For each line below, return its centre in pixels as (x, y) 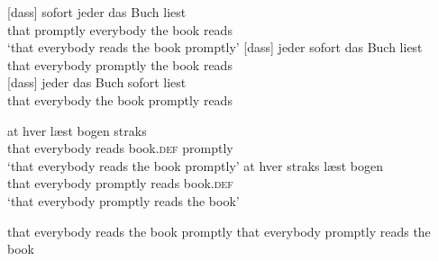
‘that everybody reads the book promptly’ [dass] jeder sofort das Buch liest (215, 47)
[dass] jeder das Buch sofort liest (97, 82)
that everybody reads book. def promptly (120, 148)
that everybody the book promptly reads (120, 99)
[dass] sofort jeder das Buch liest (97, 12)
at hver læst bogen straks (77, 130)
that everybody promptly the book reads (120, 64)
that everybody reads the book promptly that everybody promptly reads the (219, 231)
